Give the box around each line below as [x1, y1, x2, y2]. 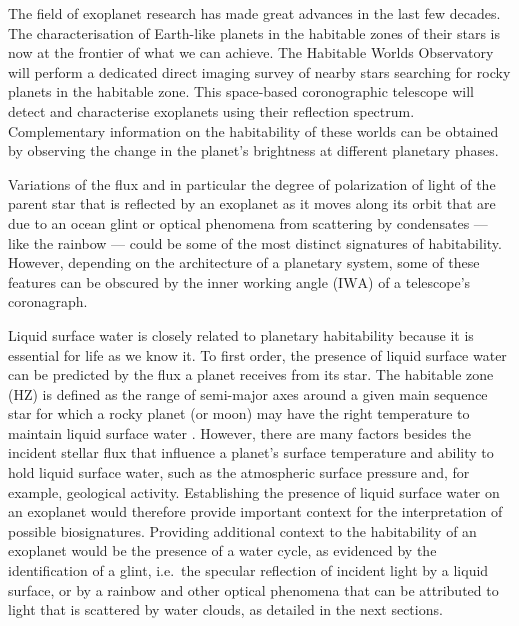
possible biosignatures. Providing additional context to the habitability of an [8, 520, 477, 541]
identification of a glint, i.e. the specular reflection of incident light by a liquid [8, 560, 489, 581]
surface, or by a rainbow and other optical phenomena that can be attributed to [8, 579, 499, 600]
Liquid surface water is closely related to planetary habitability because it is [8, 324, 474, 345]
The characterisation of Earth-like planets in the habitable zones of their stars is [8, 22, 501, 43]
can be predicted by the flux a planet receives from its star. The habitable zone [8, 364, 494, 385]
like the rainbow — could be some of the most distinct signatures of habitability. [8, 232, 502, 253]
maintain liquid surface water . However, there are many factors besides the [8, 422, 471, 443]
